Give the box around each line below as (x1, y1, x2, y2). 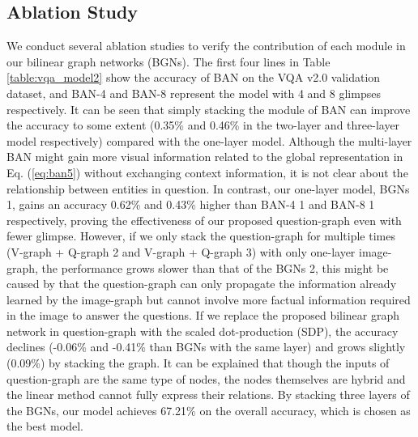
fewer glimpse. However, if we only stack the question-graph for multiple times (6, 227, 395, 244)
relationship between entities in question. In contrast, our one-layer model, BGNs (6, 180, 410, 197)
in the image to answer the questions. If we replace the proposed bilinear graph (6, 307, 400, 324)
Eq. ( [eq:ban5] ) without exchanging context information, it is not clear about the (6, 163, 408, 180)
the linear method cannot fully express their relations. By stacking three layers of (6, 386, 410, 403)
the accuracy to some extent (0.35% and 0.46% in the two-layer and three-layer (6, 117, 400, 134)
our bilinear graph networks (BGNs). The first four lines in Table (6, 53, 331, 70)
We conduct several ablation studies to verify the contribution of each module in (6, 37, 406, 54)
